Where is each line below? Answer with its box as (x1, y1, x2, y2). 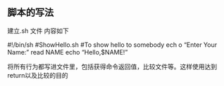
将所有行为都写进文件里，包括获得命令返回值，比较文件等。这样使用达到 (7, 62, 217, 71)
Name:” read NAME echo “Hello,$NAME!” (7, 48, 128, 56)
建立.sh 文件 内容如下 (7, 27, 69, 35)
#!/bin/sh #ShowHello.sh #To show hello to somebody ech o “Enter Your (7, 41, 217, 49)
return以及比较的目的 (7, 71, 68, 79)
